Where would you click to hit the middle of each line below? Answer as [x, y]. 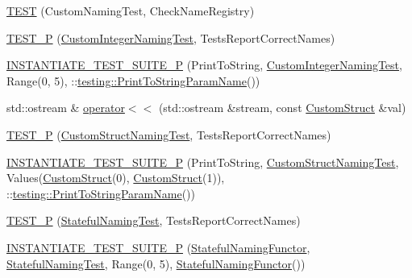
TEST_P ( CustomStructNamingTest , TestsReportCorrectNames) [169, 134]
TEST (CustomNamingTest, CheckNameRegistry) [131, 10]
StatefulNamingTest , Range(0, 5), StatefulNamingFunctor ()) [156, 263]
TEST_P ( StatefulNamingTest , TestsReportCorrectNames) [154, 220]
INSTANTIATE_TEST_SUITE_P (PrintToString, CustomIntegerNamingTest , [204, 65]
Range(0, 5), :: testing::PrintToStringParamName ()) [133, 80]
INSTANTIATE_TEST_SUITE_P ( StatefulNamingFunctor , [158, 247]
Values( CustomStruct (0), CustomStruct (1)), [116, 178]
